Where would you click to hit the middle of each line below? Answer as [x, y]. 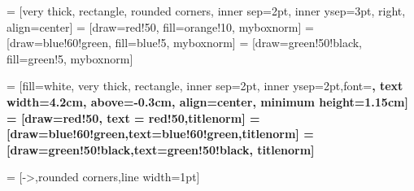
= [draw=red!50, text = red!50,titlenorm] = [133, 117]
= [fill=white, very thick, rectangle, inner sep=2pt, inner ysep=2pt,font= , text [205, 86]
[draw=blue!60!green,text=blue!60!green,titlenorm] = [160, 134]
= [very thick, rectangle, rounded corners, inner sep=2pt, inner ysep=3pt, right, [206, 11]
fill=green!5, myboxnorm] [70, 58]
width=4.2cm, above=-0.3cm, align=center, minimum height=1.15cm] [207, 101]
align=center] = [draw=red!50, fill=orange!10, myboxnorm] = [160, 26]
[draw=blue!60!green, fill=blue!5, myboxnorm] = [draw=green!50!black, [184, 43]
